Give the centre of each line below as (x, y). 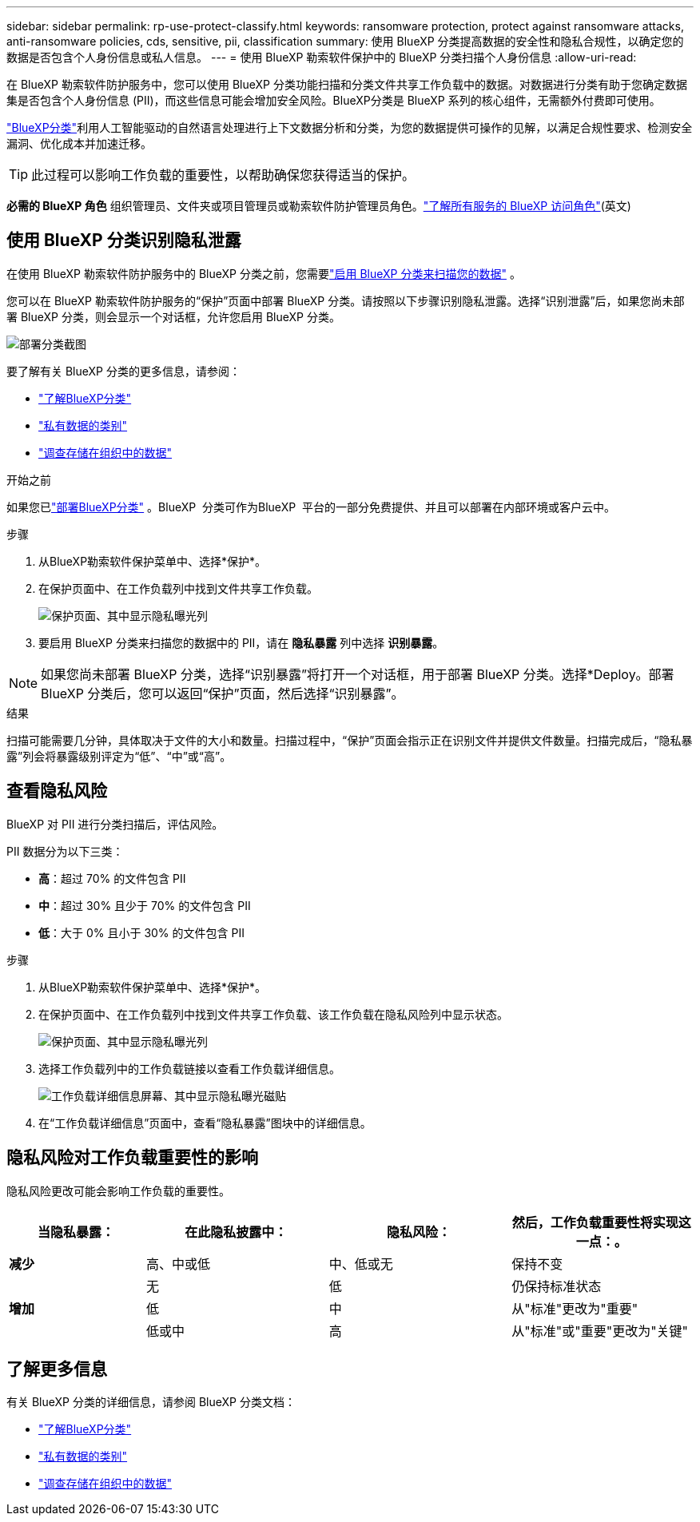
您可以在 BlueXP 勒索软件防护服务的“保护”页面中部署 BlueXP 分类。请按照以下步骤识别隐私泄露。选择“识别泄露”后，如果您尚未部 (346, 300)
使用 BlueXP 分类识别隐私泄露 (124, 240)
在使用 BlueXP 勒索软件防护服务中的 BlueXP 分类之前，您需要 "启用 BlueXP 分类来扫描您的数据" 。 (264, 273)
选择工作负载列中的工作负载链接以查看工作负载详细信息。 (189, 1068)
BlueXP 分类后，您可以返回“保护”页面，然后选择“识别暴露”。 (223, 693)
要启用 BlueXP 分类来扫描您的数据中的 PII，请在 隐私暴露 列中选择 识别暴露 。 (241, 642)
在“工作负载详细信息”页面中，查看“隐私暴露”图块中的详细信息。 (205, 1123)
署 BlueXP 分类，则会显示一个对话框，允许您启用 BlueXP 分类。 (173, 316)
